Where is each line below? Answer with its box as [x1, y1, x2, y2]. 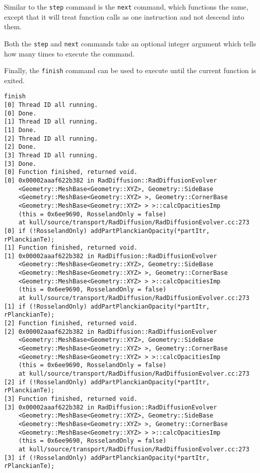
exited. [4, 75, 25, 85]
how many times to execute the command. [4, 48, 135, 58]
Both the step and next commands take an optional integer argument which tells [4, 38, 256, 48]
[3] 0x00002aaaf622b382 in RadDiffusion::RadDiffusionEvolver [4, 403, 217, 411]
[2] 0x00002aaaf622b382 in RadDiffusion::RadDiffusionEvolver [4, 328, 217, 335]
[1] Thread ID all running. [4, 118, 98, 126]
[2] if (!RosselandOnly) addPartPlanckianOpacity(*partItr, [4, 378, 210, 386]
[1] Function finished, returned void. [4, 244, 138, 252]
